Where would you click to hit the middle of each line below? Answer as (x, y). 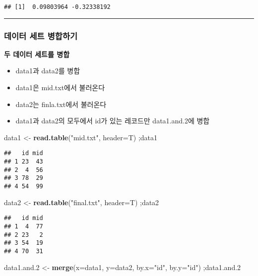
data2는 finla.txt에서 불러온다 (61, 104)
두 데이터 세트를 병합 (37, 54)
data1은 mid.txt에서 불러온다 (60, 87)
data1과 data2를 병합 (48, 71)
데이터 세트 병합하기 (41, 35)
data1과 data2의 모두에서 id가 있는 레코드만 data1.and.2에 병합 (113, 121)
